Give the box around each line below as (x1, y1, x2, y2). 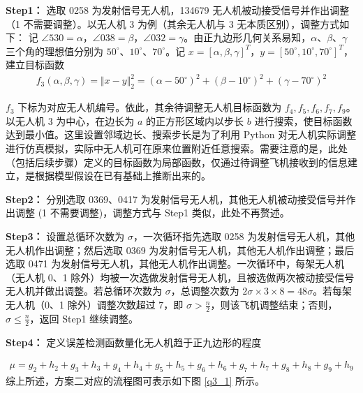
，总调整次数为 (170, 283, 239, 298)
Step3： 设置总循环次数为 (6, 229, 125, 244)
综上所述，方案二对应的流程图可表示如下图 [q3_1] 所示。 (6, 373, 265, 388)
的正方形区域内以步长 (146, 113, 244, 128)
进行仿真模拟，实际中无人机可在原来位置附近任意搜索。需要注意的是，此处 (6, 141, 348, 156)
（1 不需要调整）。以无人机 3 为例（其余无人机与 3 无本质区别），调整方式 (6, 16, 340, 31)
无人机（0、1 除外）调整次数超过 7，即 (6, 297, 184, 312)
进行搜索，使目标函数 (254, 113, 353, 128)
